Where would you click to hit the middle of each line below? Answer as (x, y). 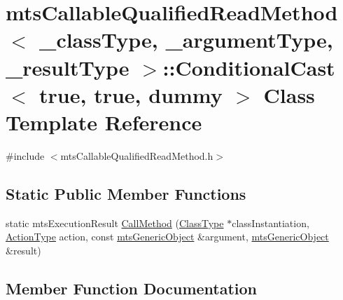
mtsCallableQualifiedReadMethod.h (137, 155)
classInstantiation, (271, 223)
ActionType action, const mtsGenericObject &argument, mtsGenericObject (167, 237)
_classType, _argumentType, (186, 40)
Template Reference (104, 122)
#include (25, 155)
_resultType (68, 67)
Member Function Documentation (132, 288)
